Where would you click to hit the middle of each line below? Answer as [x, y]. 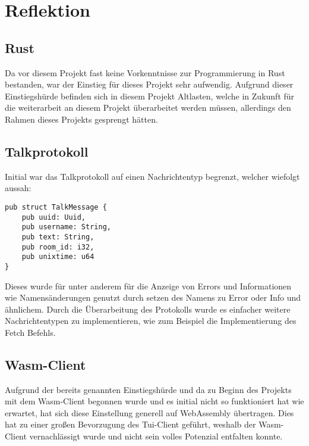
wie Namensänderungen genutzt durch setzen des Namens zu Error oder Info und [153, 297]
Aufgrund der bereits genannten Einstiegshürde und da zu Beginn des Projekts [148, 389]
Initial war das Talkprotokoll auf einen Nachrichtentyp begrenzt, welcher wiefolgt [152, 176]
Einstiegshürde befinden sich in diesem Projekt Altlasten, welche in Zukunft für [150, 96]
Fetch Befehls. [30, 332]
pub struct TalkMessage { [56, 207]
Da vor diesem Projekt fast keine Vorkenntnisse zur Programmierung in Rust [145, 72]
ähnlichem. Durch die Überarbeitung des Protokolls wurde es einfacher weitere [148, 309]
